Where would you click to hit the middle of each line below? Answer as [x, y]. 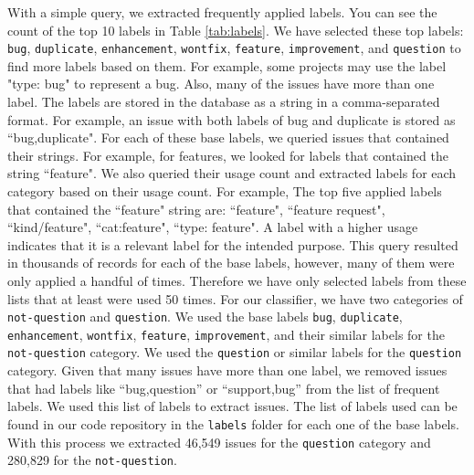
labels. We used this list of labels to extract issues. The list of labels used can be [232, 406]
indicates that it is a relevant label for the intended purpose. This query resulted [233, 244]
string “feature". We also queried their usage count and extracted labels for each [232, 173]
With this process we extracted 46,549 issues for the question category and [219, 442]
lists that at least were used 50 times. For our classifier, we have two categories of [235, 298]
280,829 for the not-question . [92, 460]
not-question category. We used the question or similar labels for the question [235, 352]
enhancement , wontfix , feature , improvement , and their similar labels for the [226, 334]
